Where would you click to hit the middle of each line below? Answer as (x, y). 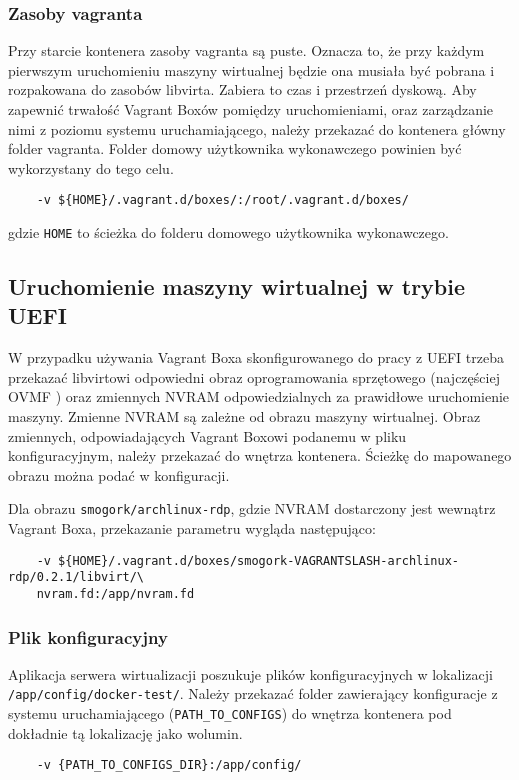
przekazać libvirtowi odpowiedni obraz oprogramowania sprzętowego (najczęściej (254, 376)
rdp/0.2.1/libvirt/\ (76, 577)
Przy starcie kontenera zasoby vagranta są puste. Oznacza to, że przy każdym (246, 50)
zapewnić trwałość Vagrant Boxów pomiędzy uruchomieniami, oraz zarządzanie (251, 109)
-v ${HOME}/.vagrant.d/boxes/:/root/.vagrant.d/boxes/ (222, 200)
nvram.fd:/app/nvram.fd (115, 594)
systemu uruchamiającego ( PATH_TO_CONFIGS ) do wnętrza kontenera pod (230, 713)
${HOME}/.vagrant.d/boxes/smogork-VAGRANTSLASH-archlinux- (259, 560)
